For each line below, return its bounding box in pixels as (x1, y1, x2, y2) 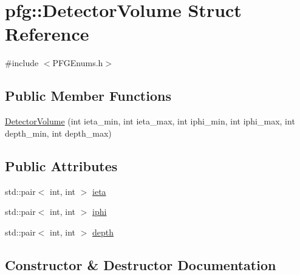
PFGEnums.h (52, 56, 103, 69)
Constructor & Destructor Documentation (5, 255, 276, 274)
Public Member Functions (5, 86, 171, 105)
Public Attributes (5, 156, 118, 175)
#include (5, 56, 39, 69)
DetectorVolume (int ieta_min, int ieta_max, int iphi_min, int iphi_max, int (5, 115, 295, 127)
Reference (5, 21, 89, 46)
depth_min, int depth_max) (5, 126, 112, 139)
